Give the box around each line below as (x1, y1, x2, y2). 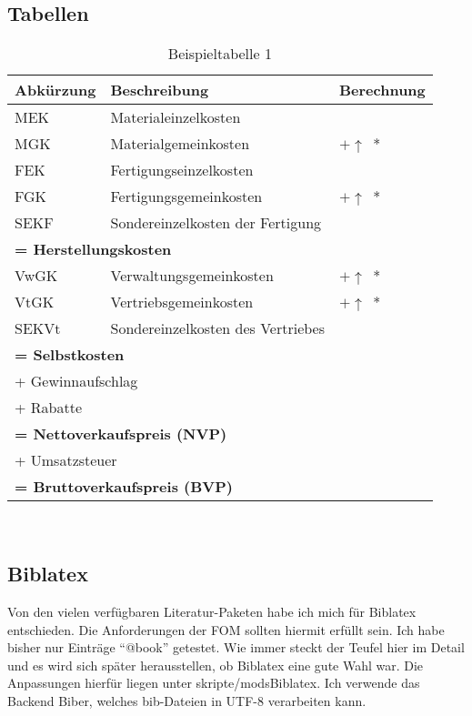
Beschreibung (110, 79, 209, 101)
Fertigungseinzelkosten (110, 159, 254, 181)
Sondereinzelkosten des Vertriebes (110, 318, 325, 339)
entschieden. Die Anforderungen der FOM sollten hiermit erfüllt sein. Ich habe (7, 620, 445, 639)
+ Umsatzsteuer (15, 449, 117, 471)
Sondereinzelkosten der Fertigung (110, 212, 322, 234)
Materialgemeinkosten (110, 133, 250, 155)
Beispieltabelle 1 (167, 43, 272, 65)
